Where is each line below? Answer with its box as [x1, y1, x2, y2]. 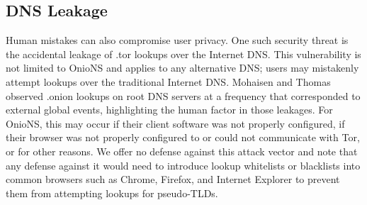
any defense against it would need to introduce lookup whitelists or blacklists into [6, 157, 361, 172]
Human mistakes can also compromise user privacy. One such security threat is [6, 33, 349, 48]
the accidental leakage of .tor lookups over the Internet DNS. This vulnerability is [6, 46, 361, 61]
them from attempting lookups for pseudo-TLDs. [6, 185, 218, 200]
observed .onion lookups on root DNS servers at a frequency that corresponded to [6, 88, 361, 103]
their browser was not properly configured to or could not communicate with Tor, [6, 130, 360, 145]
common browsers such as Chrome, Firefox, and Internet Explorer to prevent [6, 172, 340, 187]
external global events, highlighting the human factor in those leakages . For [6, 102, 333, 117]
